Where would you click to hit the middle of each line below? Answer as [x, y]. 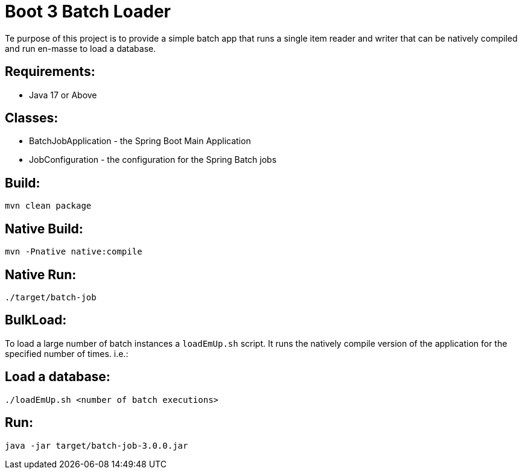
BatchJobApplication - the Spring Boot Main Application [140, 141]
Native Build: [44, 229]
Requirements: [50, 72]
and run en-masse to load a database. [81, 48]
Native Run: [41, 274]
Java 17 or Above [63, 95]
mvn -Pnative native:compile [74, 252]
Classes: [32, 118]
